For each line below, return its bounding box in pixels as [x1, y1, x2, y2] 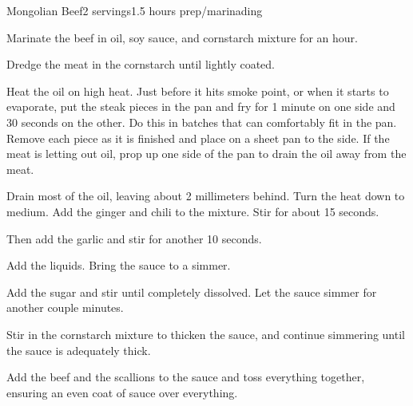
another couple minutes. [6, 299, 124, 316]
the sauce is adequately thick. [6, 341, 151, 358]
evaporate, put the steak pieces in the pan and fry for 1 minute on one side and [6, 98, 395, 115]
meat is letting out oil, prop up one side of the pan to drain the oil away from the [6, 145, 407, 162]
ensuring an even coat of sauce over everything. [6, 384, 238, 400]
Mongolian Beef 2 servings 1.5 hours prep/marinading [6, 2, 263, 18]
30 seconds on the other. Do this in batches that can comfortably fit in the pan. [6, 113, 397, 130]
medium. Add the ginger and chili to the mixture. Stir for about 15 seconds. [6, 203, 379, 219]
